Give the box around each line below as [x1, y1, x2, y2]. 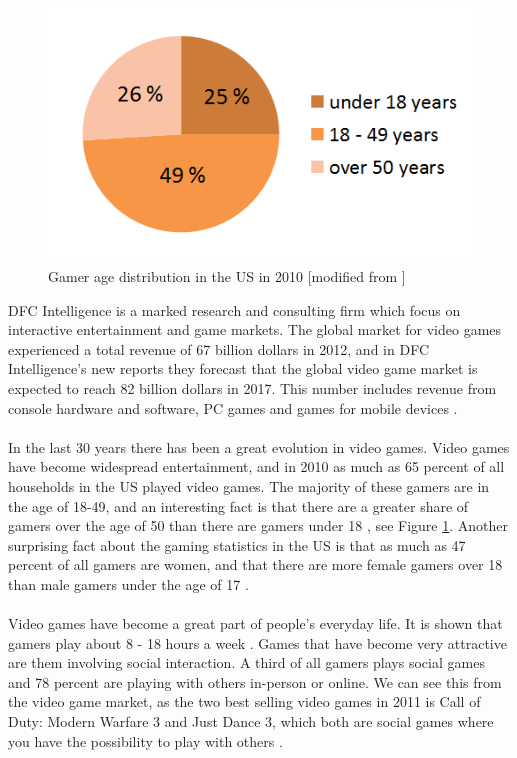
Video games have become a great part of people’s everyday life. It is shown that [8, 613, 503, 634]
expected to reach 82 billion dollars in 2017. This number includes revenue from [8, 377, 497, 398]
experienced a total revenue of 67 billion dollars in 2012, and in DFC [8, 338, 429, 359]
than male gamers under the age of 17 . [8, 573, 249, 594]
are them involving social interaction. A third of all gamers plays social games [8, 652, 485, 673]
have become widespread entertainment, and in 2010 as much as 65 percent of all [8, 456, 505, 477]
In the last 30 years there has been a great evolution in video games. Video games [8, 436, 510, 457]
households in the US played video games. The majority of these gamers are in [8, 475, 490, 496]
